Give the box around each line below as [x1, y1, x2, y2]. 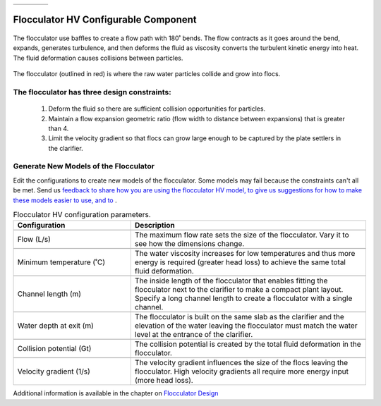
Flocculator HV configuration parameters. [13, 210, 151, 220]
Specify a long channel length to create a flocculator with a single [134, 293, 353, 303]
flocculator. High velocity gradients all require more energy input [134, 367, 349, 376]
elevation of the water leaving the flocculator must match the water [134, 321, 358, 331]
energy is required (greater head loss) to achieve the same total [134, 257, 346, 267]
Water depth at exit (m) [17, 321, 95, 331]
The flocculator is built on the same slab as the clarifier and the [134, 312, 345, 322]
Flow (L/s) [17, 235, 51, 245]
